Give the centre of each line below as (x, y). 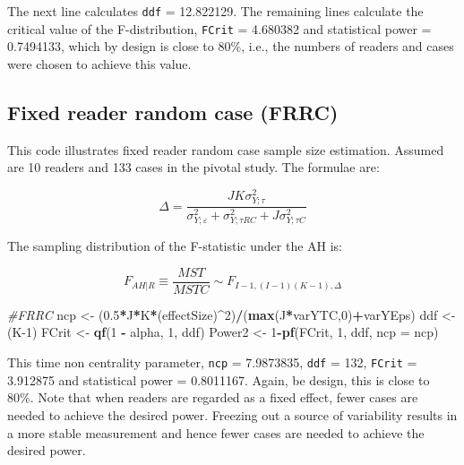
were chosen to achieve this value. (99, 63)
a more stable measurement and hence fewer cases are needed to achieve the (216, 432)
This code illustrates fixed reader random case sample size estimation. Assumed (226, 149)
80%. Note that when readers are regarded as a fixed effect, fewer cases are (213, 397)
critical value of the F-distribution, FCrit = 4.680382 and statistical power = (219, 28)
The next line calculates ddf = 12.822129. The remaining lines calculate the (215, 11)
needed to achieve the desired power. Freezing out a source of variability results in (232, 414)
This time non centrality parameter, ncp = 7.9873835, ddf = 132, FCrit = (212, 362)
